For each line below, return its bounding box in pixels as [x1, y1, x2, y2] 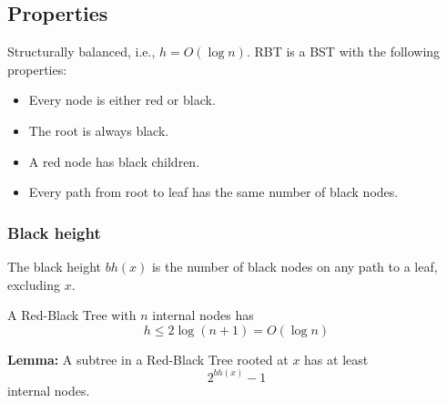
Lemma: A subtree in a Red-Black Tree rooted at [7, 349, 289, 368]
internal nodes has [152, 305, 254, 325]
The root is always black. [28, 120, 169, 139]
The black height [7, 256, 102, 275]
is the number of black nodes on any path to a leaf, [151, 256, 438, 275]
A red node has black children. [28, 151, 200, 170]
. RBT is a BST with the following [246, 42, 441, 61]
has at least [304, 349, 369, 368]
